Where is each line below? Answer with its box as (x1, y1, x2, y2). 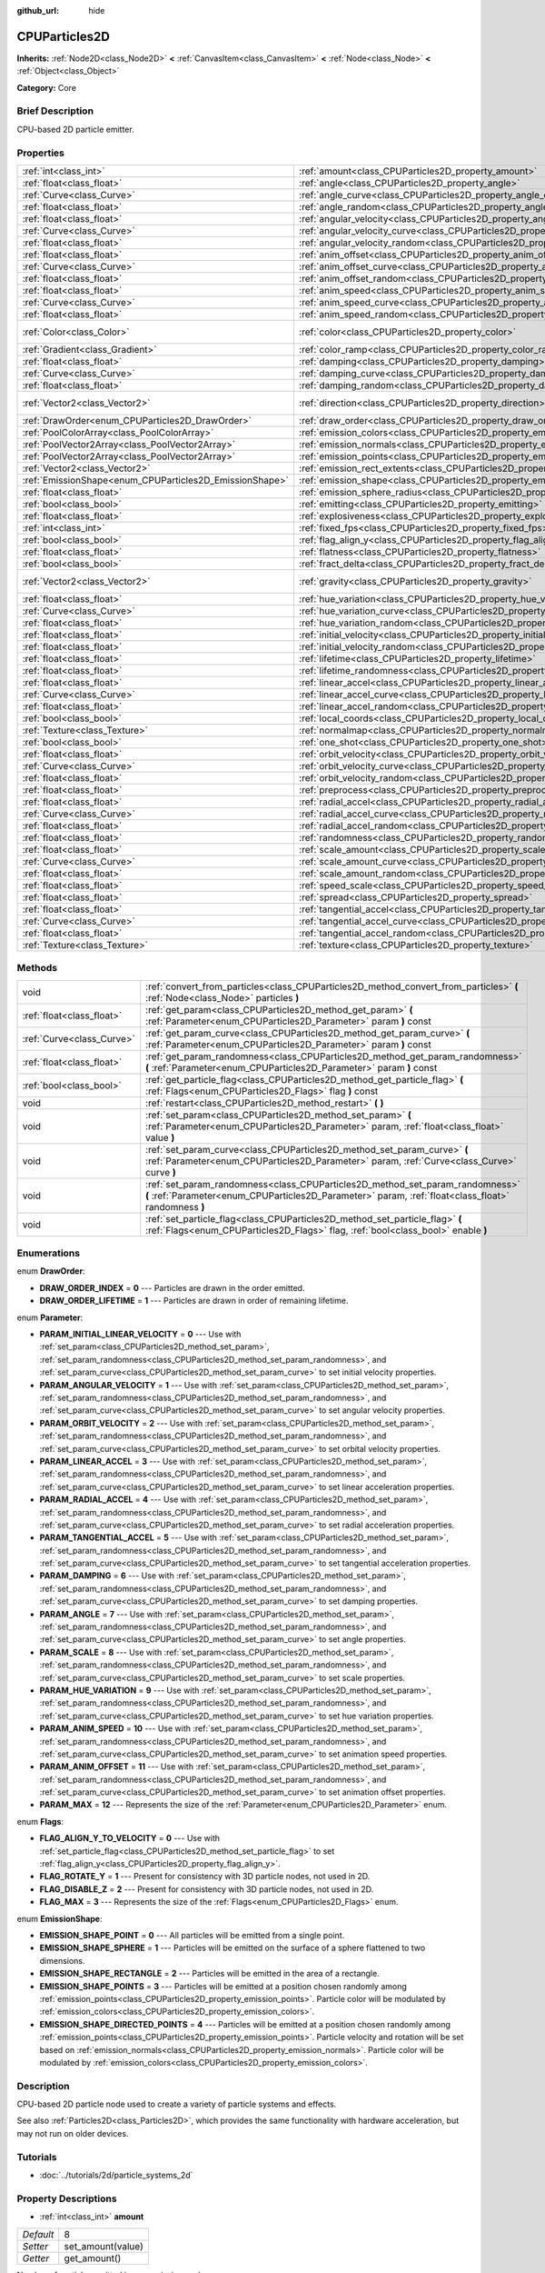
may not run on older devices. (16, 2128, 129, 2138)
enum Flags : (16, 1816, 64, 1827)
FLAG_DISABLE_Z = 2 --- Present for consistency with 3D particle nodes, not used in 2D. (39, 1883, 374, 1895)
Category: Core (16, 82, 77, 93)
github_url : (16, 5, 59, 15)
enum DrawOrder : (16, 1266, 85, 1277)
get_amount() (64, 2251, 122, 2264)
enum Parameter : (16, 1312, 84, 1323)
